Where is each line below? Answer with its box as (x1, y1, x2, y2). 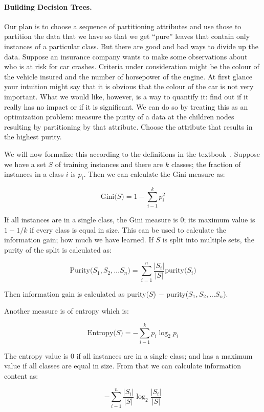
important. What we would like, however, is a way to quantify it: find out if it (4, 91, 249, 101)
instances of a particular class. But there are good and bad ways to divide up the (4, 40, 258, 51)
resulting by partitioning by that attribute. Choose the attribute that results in (4, 121, 253, 132)
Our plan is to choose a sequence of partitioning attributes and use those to (4, 20, 241, 31)
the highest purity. (4, 131, 62, 142)
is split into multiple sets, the (162, 234, 254, 245)
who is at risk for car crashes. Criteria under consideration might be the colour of (4, 61, 259, 72)
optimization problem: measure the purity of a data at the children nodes (4, 111, 234, 122)
